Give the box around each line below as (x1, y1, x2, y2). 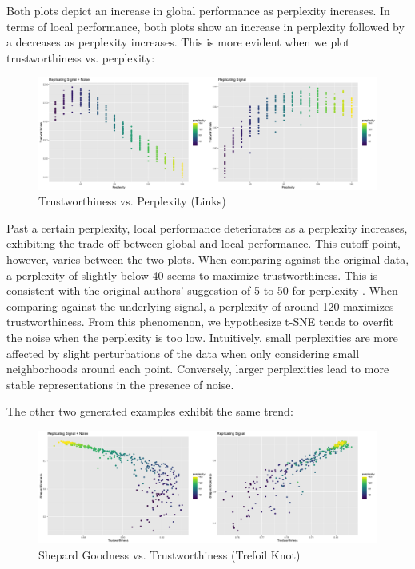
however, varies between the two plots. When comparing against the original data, (6, 250, 409, 267)
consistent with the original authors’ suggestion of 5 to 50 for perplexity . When (6, 282, 398, 299)
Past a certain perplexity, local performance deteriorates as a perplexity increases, (6, 219, 408, 236)
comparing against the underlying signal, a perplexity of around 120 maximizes (6, 297, 394, 314)
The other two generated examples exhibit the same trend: (6, 403, 293, 420)
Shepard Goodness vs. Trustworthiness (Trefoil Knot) (38, 546, 301, 563)
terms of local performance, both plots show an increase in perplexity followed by (6, 18, 405, 34)
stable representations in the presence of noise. (6, 376, 234, 392)
